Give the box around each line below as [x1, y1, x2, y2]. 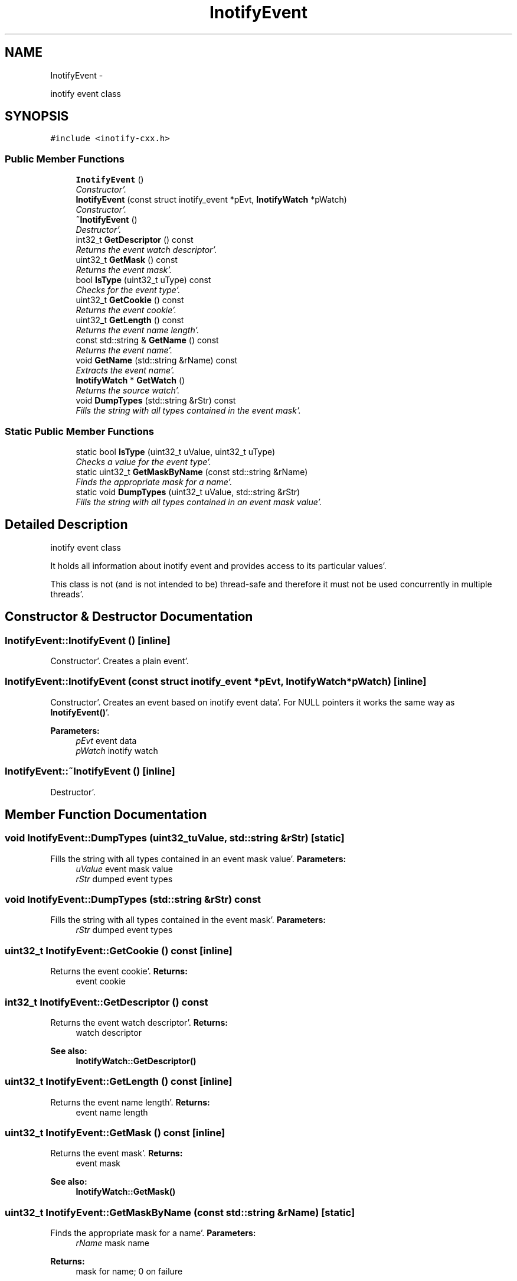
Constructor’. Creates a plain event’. [50, 656, 189, 666]
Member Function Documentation [5, 807, 207, 822]
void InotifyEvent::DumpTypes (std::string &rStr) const [5, 893, 261, 906]
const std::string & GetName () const [76, 335, 219, 346]
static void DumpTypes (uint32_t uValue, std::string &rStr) [76, 486, 300, 497]
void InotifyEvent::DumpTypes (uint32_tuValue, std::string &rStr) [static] [5, 832, 345, 844]
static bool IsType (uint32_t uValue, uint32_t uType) [76, 446, 276, 457]
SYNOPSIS [5, 109, 69, 124]
